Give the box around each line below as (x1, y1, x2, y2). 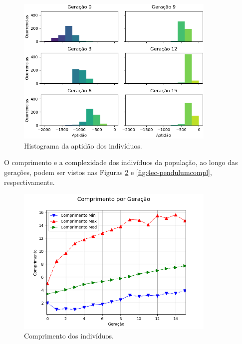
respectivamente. (4, 176, 55, 187)
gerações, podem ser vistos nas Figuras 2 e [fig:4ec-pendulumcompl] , (4, 167, 212, 177)
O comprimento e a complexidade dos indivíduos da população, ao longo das (4, 157, 238, 168)
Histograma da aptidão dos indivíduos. (24, 140, 142, 151)
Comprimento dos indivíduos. (24, 331, 114, 341)
